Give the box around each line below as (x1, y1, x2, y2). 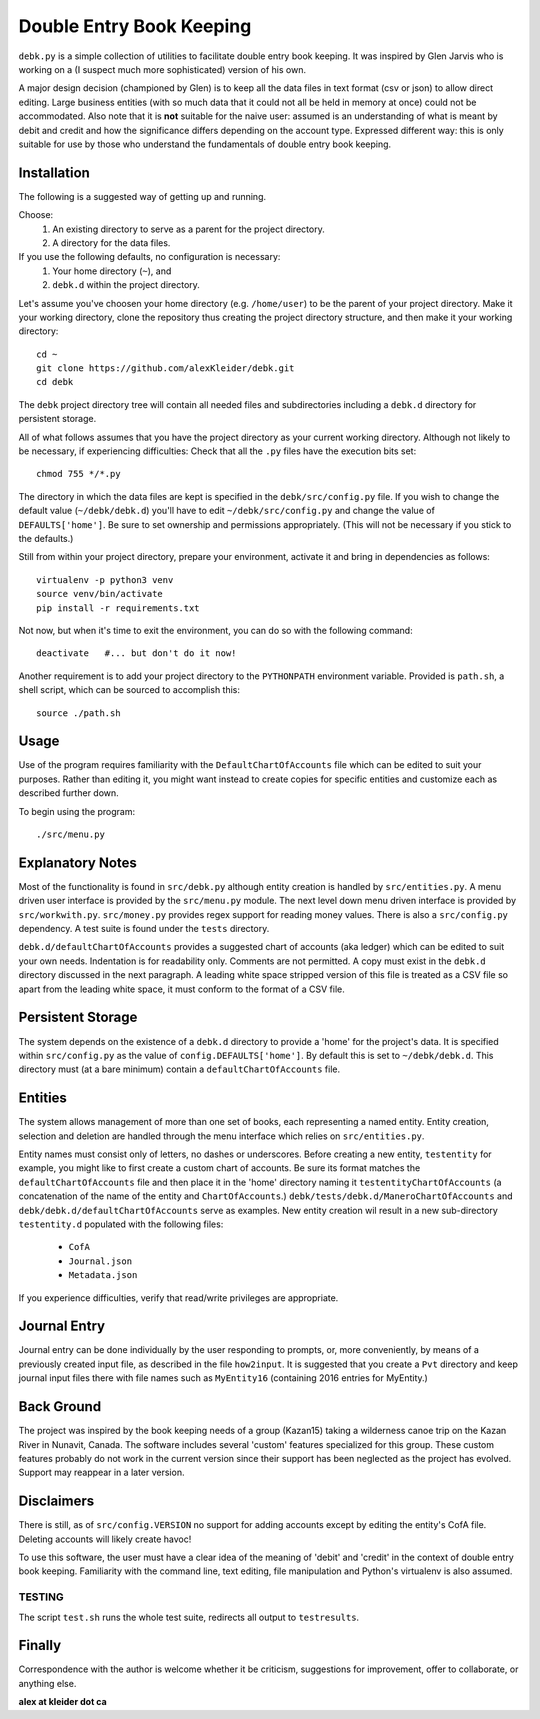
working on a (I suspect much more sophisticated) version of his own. (18, 63, 307, 75)
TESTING (18, 1590, 64, 1604)
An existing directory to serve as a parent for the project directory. (52, 223, 325, 235)
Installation (18, 164, 90, 181)
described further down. (18, 787, 119, 799)
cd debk (36, 376, 74, 388)
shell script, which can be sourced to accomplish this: (18, 684, 240, 696)
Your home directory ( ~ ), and (52, 265, 172, 277)
